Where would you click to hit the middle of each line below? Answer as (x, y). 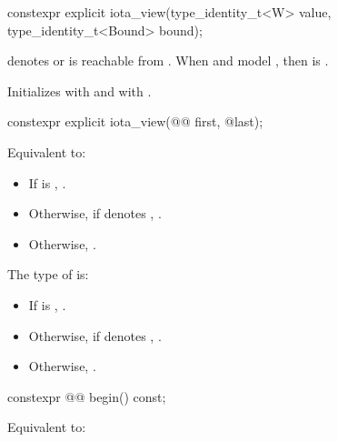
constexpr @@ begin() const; (87, 396)
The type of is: (48, 274)
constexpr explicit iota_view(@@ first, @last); (135, 121)
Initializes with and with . (80, 90)
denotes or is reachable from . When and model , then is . (168, 60)
